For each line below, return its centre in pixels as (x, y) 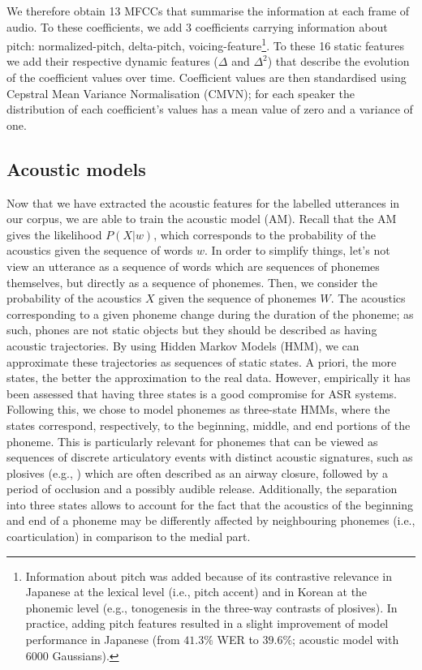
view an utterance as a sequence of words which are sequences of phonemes (193, 266)
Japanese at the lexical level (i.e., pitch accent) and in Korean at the (196, 592)
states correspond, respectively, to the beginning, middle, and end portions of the (209, 425)
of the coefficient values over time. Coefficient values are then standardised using (207, 77)
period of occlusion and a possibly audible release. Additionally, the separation (202, 489)
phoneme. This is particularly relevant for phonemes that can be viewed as (192, 441)
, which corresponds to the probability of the (265, 234)
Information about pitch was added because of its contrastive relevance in (209, 576)
